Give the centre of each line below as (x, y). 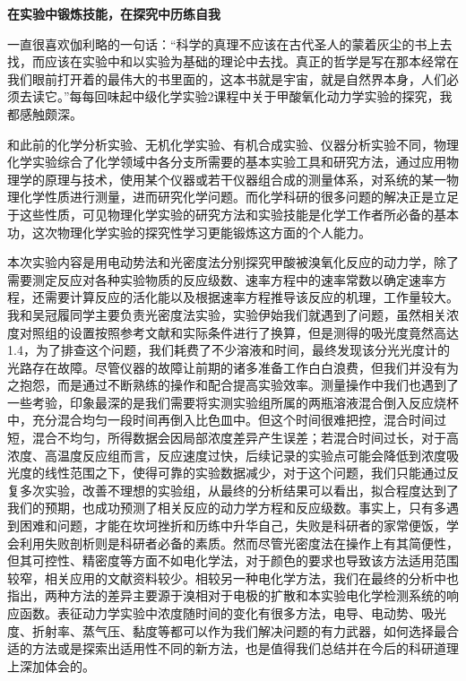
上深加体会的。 (51, 665)
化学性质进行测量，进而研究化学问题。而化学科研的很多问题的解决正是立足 (239, 197)
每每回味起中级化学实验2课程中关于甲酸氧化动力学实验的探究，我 (261, 96)
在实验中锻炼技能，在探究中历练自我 (114, 13)
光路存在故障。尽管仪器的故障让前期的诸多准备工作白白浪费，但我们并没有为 (233, 367)
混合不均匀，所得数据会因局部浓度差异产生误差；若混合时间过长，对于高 (245, 438)
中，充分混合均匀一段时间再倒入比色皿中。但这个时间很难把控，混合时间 (220, 420)
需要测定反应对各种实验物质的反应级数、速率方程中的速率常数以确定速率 (220, 279)
